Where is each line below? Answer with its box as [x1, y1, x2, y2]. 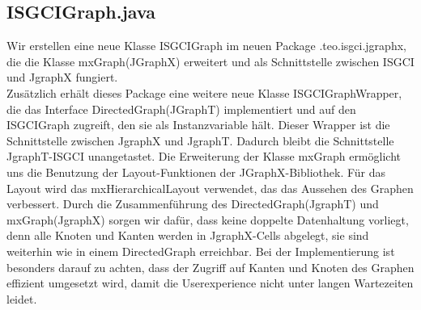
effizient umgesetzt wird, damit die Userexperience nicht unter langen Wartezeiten [6, 274, 414, 291]
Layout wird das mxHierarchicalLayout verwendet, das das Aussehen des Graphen [6, 179, 414, 196]
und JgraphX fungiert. [6, 69, 118, 86]
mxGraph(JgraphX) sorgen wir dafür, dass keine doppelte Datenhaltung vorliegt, [6, 211, 409, 228]
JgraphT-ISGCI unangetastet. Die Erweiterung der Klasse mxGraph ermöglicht [6, 148, 401, 165]
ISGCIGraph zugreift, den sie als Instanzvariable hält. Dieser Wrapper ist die [6, 116, 390, 133]
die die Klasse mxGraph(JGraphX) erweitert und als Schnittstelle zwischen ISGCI [6, 52, 415, 69]
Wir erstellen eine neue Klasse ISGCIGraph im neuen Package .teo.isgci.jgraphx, [6, 37, 406, 54]
